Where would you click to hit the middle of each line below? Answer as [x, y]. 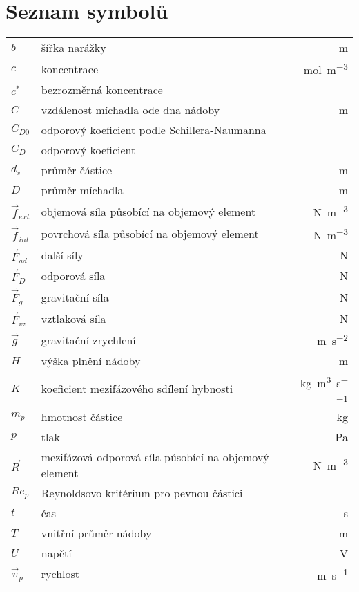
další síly [62, 255]
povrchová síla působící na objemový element [150, 234]
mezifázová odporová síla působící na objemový [155, 456]
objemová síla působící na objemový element [148, 212]
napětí [56, 553]
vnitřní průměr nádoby [96, 533]
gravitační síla [75, 297]
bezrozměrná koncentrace [102, 90]
